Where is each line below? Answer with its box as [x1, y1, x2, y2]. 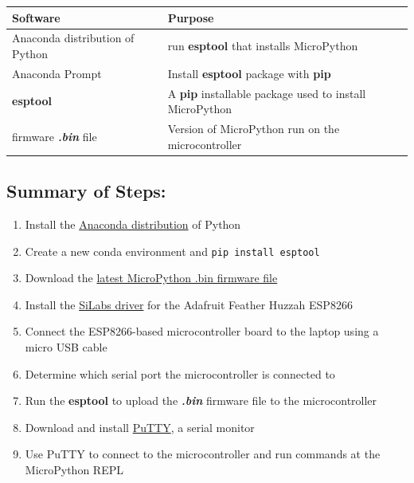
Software [12, 9, 61, 26]
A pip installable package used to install [167, 84, 366, 101]
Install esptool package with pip [167, 65, 331, 81]
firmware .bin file [12, 128, 97, 144]
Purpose [167, 9, 214, 26]
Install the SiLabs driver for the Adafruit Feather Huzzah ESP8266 [25, 296, 353, 312]
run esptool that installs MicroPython [167, 37, 358, 54]
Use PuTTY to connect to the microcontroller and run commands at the [25, 446, 381, 462]
